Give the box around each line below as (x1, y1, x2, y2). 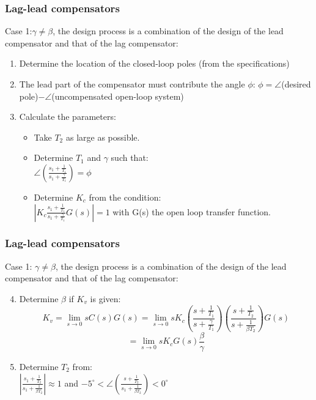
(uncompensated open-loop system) (51, 89, 184, 102)
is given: (90, 292, 121, 305)
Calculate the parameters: (19, 110, 116, 123)
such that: (111, 151, 149, 164)
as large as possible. (65, 130, 140, 143)
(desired (281, 78, 311, 90)
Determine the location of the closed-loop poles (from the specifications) (19, 57, 290, 70)
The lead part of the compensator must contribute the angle (19, 78, 245, 90)
